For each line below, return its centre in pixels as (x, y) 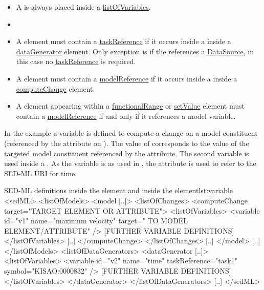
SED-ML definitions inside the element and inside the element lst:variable (119, 190)
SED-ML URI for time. (40, 173)
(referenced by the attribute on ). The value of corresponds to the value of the (127, 143)
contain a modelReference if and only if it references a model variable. (126, 116)
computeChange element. (56, 88)
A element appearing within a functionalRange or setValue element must (130, 106)
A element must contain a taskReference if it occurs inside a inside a (124, 41)
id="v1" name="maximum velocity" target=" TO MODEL (96, 221)
